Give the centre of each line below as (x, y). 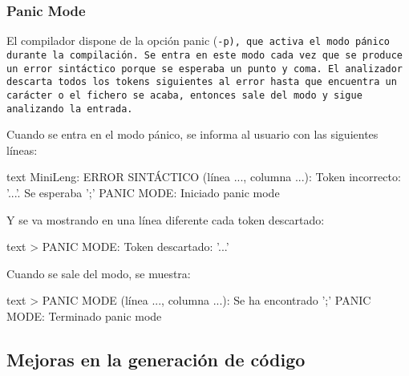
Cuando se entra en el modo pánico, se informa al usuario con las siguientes (192, 134)
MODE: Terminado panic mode (84, 315)
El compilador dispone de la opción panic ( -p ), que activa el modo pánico (198, 40)
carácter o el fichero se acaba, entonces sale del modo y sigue (184, 95)
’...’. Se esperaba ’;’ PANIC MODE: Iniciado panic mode (143, 192)
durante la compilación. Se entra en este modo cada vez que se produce (204, 55)
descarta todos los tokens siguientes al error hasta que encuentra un (202, 82)
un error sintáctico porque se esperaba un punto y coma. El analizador (204, 69)
